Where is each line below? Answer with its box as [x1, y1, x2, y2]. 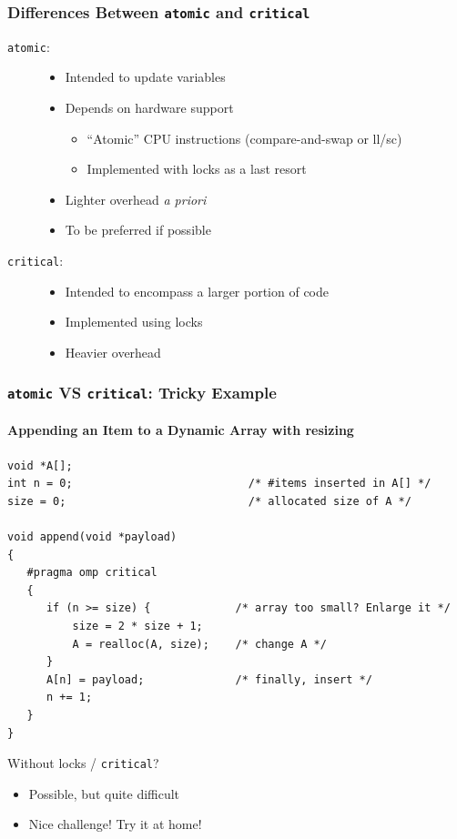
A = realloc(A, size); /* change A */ [72, 637, 327, 651]
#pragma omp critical [26, 566, 157, 580]
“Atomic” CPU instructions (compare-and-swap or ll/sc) [86, 128, 402, 147]
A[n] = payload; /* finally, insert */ [46, 672, 372, 686]
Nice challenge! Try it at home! [28, 814, 202, 834]
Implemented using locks [65, 312, 203, 331]
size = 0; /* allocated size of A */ [7, 494, 411, 508]
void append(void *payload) [7, 531, 178, 544]
